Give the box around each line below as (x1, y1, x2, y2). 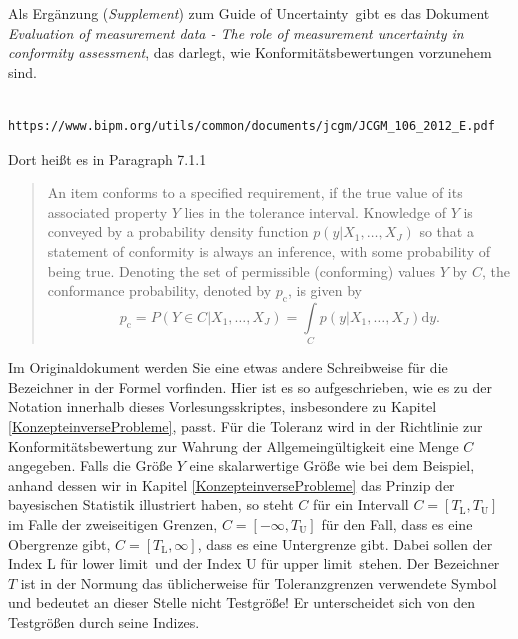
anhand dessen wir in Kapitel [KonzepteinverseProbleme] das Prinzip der (8, 474, 455, 495)
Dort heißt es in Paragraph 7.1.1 (8, 148, 207, 169)
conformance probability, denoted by (47, 280, 272, 301)
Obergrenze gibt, (8, 533, 111, 554)
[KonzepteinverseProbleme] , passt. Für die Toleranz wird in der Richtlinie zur (8, 416, 483, 437)
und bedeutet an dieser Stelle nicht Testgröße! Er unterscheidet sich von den (8, 592, 475, 613)
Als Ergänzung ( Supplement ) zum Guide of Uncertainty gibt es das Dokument (8, 3, 490, 23)
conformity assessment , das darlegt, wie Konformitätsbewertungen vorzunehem (8, 42, 492, 63)
